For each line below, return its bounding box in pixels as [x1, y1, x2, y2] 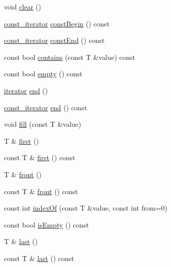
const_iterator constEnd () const [4, 35, 105, 45]
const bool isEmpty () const [4, 219, 89, 230]
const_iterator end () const [4, 102, 87, 112]
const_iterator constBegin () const [4, 18, 110, 28]
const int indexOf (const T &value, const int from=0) [4, 203, 168, 213]
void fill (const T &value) [4, 119, 82, 129]
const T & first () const [4, 152, 76, 163]
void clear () [4, 1, 41, 11]
